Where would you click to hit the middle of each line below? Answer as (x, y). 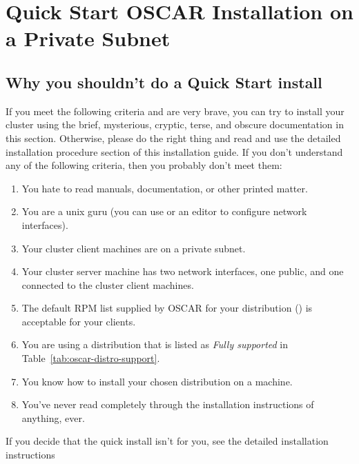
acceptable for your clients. (79, 321)
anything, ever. (53, 417)
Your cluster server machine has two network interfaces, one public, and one (183, 271)
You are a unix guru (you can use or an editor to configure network (164, 211)
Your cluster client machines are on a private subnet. (134, 248)
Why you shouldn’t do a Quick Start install (164, 82)
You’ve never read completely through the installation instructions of (168, 404)
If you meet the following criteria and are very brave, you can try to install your (175, 111)
